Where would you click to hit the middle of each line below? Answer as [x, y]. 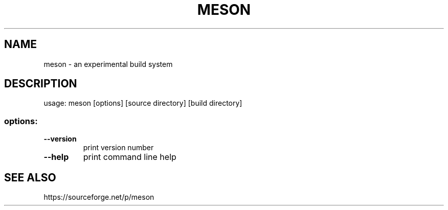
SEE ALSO [30, 177]
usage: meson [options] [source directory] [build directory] [143, 103]
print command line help [130, 157]
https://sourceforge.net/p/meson [99, 197]
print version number [118, 148]
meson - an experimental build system [108, 64]
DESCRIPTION [41, 84]
